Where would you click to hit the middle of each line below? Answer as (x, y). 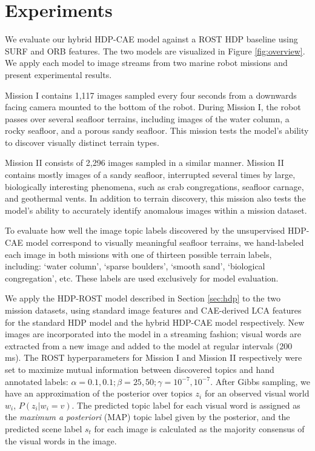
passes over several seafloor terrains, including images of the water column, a (147, 118)
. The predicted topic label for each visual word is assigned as (186, 405)
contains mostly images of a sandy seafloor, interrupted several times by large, (150, 175)
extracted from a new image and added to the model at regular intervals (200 (149, 345)
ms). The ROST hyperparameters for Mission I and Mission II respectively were (154, 357)
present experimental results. (58, 74)
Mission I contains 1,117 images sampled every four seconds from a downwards (151, 95)
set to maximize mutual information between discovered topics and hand (140, 369)
